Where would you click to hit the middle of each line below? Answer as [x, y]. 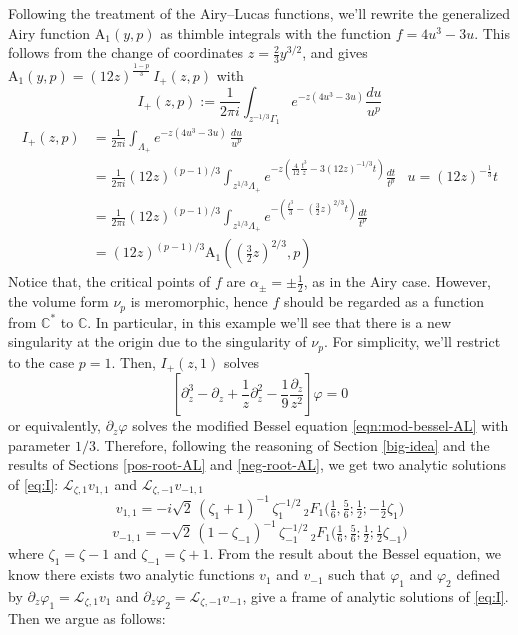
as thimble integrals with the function [276, 32]
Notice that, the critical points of [109, 281]
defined [478, 574]
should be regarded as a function [384, 301]
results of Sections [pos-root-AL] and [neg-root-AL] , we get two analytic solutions [257, 464]
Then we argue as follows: [87, 617]
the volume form [58, 301]
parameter [39, 444]
